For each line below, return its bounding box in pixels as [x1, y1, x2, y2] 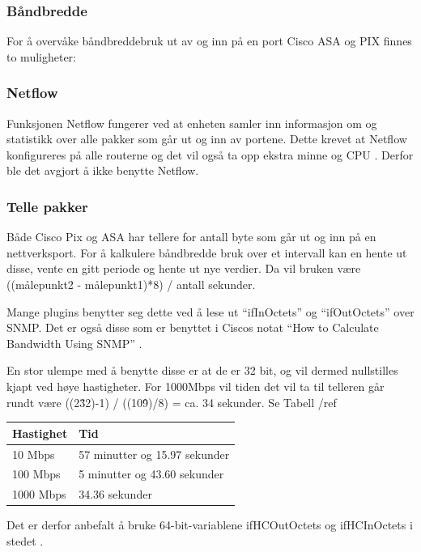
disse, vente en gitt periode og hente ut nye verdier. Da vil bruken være [6, 260, 361, 277]
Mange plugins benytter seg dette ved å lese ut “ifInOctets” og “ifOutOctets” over [6, 303, 415, 320]
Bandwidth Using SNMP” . [6, 334, 142, 351]
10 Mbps [12, 445, 55, 462]
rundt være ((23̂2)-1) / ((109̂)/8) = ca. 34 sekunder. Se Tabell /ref [6, 393, 337, 410]
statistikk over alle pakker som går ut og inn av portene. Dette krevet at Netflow [6, 130, 407, 147]
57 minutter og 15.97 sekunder [79, 445, 230, 462]
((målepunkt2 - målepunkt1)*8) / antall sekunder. [6, 276, 256, 292]
